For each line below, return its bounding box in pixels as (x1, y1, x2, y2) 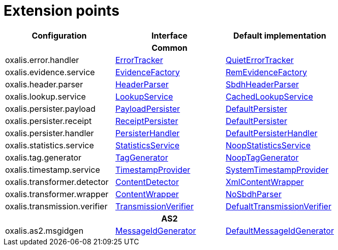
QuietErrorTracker (225, 54, 294, 65)
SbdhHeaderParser (225, 79, 299, 89)
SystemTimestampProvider (225, 164, 329, 175)
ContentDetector (115, 176, 179, 187)
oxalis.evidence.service (5, 67, 95, 77)
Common (151, 42, 188, 53)
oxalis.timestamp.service (5, 164, 100, 175)
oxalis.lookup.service (5, 91, 86, 102)
